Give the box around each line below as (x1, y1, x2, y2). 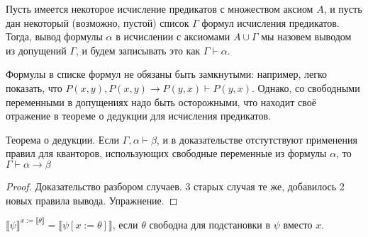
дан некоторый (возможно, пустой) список (6, 15, 189, 30)
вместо (283, 216, 313, 231)
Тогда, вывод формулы (6, 29, 103, 44)
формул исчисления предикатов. (201, 15, 340, 30)
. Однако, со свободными (252, 80, 360, 95)
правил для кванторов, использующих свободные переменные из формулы (6, 146, 327, 161)
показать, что (6, 80, 62, 95)
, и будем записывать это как (76, 42, 201, 57)
